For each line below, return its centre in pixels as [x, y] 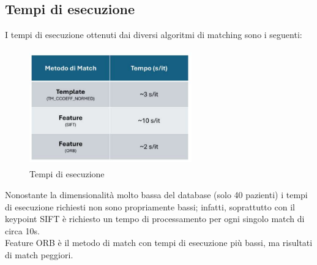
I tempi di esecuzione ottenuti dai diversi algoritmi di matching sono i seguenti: [154, 35]
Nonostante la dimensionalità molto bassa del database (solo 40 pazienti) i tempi [156, 194]
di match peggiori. [39, 254]
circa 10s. [22, 230]
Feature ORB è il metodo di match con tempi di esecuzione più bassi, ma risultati [159, 243]
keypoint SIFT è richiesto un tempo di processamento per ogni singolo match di [155, 219]
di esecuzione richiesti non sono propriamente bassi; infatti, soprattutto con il [150, 206]
